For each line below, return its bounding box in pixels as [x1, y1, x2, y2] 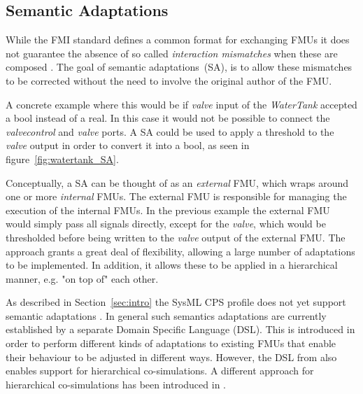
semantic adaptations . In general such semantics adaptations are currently [6, 308, 327, 323]
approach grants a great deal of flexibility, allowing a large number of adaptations [6, 244, 355, 258]
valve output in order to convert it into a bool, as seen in [6, 138, 250, 153]
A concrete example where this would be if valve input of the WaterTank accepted [6, 97, 357, 111]
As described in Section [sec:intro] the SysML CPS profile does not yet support [6, 295, 346, 309]
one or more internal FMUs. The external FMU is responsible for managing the [6, 189, 347, 204]
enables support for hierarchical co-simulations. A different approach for [6, 363, 314, 378]
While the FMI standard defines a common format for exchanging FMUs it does [6, 32, 350, 47]
